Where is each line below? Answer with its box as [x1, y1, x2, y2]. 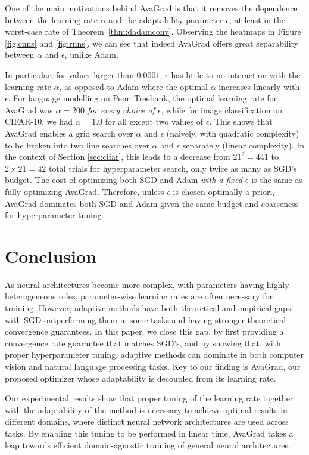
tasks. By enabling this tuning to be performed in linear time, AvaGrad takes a [5, 426, 294, 439]
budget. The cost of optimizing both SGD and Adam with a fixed [5, 174, 242, 186]
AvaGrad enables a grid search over [5, 126, 133, 139]
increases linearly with [219, 80, 300, 92]
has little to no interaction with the [171, 68, 301, 81]
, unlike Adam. [64, 48, 118, 61]
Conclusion [5, 243, 97, 268]
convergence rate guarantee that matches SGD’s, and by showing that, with [5, 336, 281, 349]
